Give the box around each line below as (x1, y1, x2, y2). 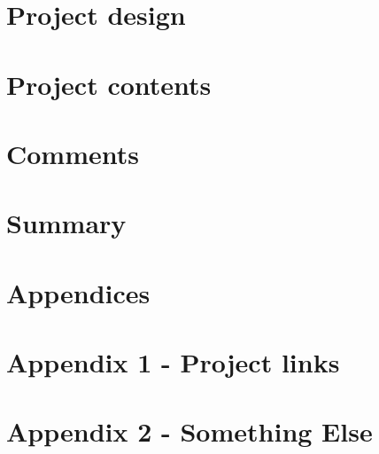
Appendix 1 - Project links (6, 344, 340, 380)
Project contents (6, 66, 212, 102)
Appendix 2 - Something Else (6, 413, 373, 450)
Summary (6, 205, 127, 241)
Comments (6, 135, 139, 171)
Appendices (6, 274, 151, 310)
